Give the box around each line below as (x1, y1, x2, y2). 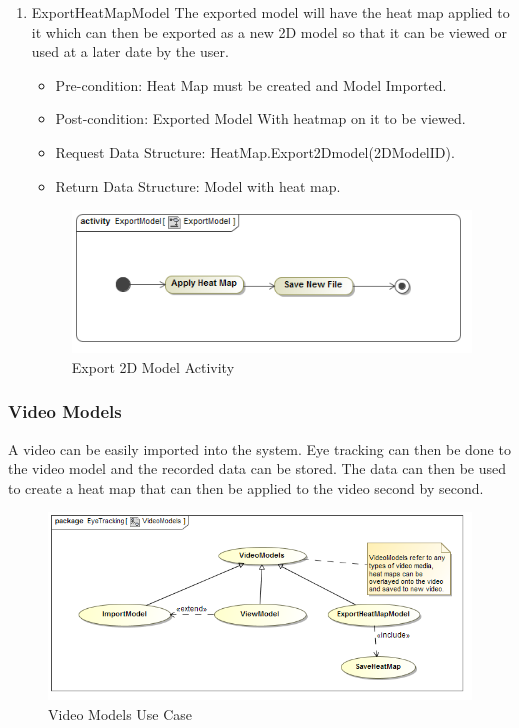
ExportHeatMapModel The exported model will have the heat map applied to (31, 2, 510, 22)
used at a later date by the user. (31, 41, 229, 62)
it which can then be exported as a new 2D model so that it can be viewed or (31, 21, 508, 42)
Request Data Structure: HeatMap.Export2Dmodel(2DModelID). (55, 141, 455, 162)
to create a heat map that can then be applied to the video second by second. (8, 477, 484, 498)
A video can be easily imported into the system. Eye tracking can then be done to (8, 438, 511, 459)
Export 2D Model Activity (71, 356, 235, 377)
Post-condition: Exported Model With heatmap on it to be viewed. (55, 108, 466, 129)
